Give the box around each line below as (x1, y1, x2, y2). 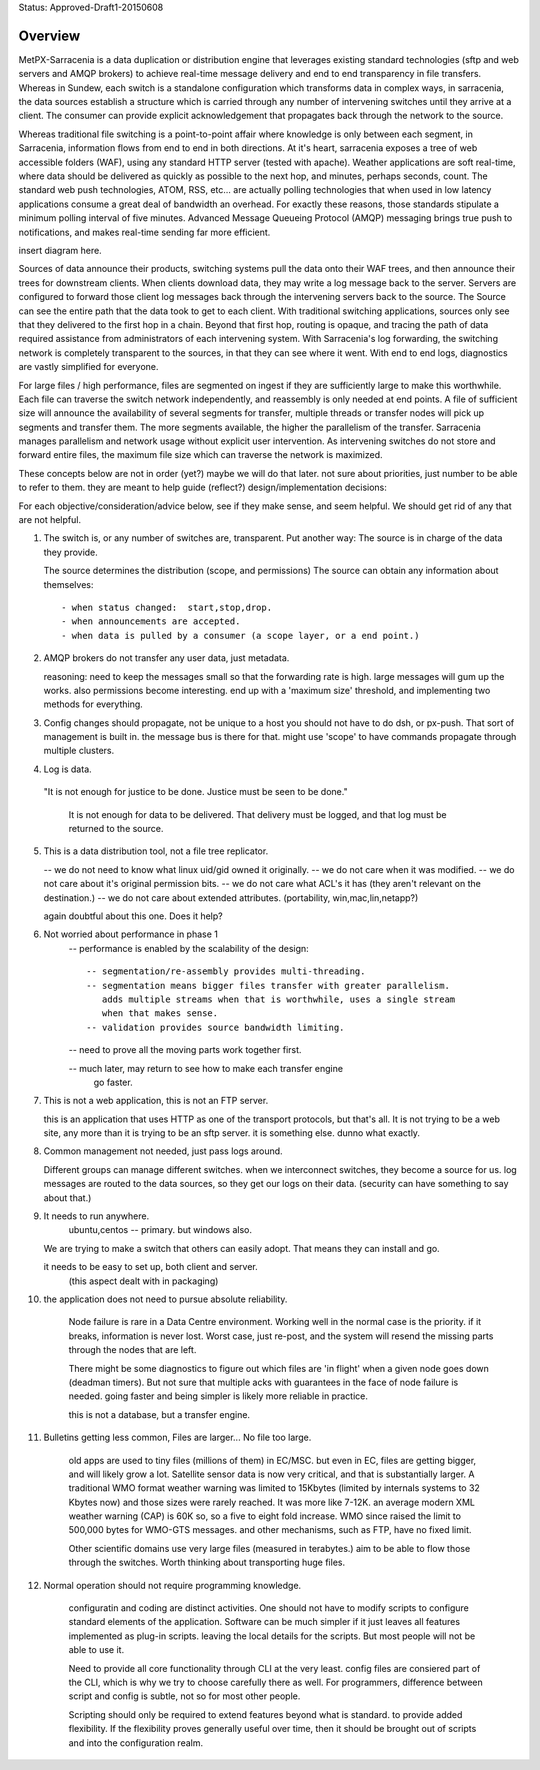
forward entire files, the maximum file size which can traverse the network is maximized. (18, 449, 384, 461)
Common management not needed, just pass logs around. (43, 1145, 284, 1157)
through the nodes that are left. (68, 1344, 197, 1356)
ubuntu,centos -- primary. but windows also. (68, 1224, 252, 1236)
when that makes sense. (101, 1008, 219, 1019)
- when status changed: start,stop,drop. (61, 601, 273, 613)
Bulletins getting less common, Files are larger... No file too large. (43, 1431, 312, 1444)
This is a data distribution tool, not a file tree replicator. (43, 845, 269, 857)
